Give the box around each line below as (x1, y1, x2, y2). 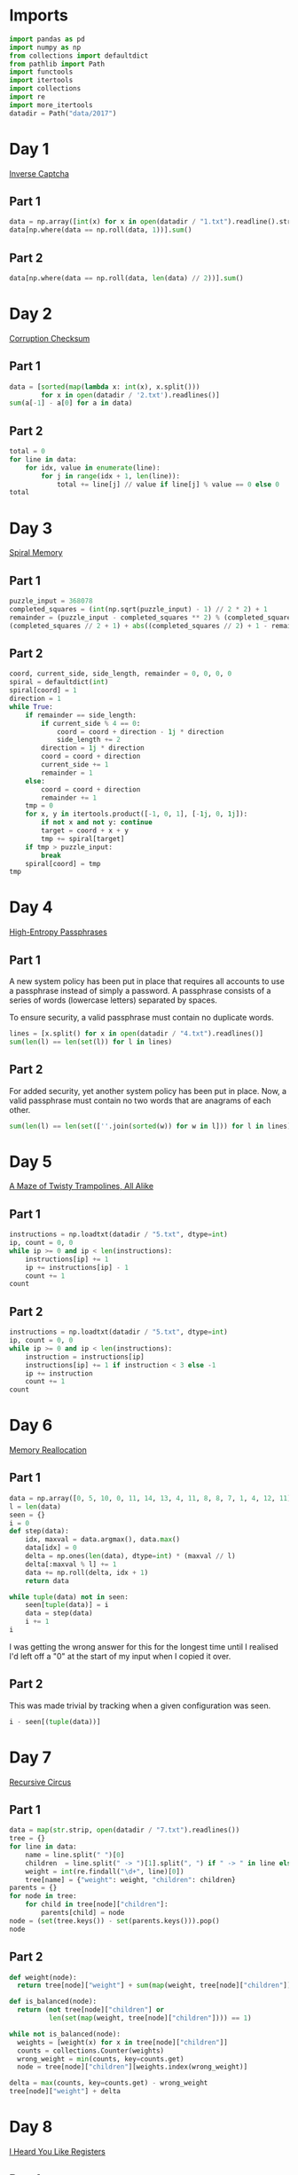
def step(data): (9, 1527, 69, 1536)
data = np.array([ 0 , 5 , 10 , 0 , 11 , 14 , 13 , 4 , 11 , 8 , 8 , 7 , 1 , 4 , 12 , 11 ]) (9, 1493, 295, 1502)
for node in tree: (9, 1892, 77, 1901)
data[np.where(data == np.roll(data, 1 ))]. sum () (9, 225, 192, 235)
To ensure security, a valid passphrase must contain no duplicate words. (9, 1013, 274, 1022)
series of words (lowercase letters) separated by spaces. (9, 995, 217, 1005)
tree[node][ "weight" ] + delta (9, 2087, 122, 2096)
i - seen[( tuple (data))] (9, 1717, 101, 1726)
